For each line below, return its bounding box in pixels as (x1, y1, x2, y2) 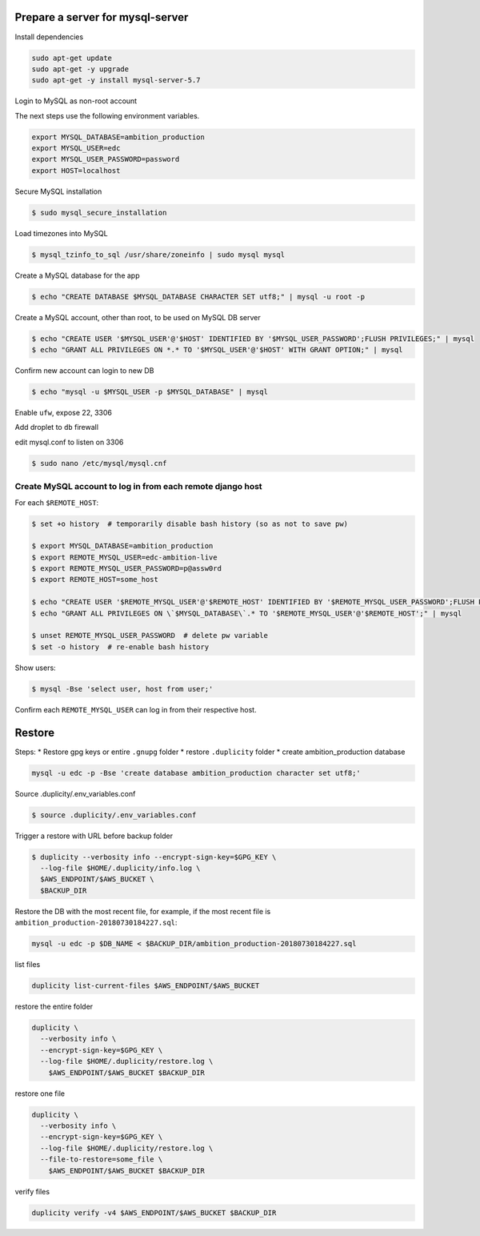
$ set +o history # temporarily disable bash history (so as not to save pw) (31, 519, 348, 528)
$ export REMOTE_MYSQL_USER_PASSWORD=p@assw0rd (31, 564, 222, 573)
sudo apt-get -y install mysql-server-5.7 (31, 76, 201, 85)
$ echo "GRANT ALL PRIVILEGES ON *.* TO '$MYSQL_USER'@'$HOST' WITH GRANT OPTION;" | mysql (31, 345, 403, 355)
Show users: (14, 663, 56, 672)
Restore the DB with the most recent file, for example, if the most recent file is (14, 906, 271, 916)
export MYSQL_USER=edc (31, 144, 121, 153)
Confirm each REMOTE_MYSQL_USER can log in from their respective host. (14, 704, 257, 714)
